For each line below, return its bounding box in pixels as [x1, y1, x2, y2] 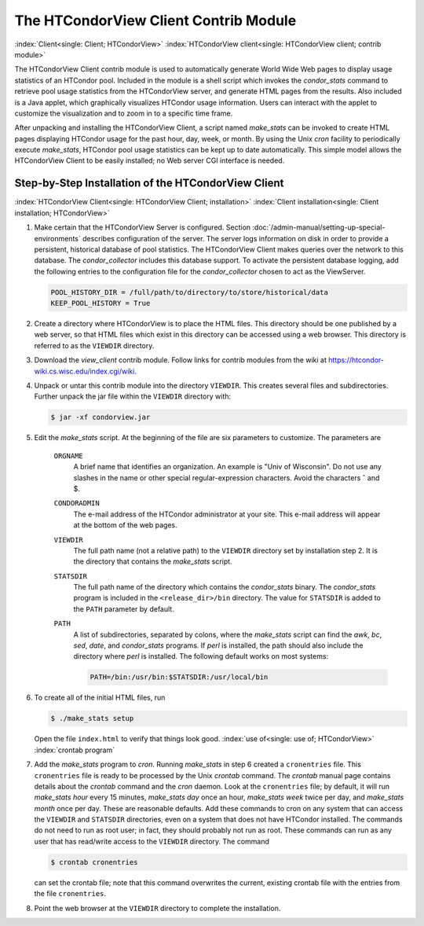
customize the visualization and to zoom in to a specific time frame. [14, 108, 233, 118]
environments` [34, 233, 82, 243]
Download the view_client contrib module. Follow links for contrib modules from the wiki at [34, 355, 327, 365]
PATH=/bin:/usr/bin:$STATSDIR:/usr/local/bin [90, 673, 269, 682]
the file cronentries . [34, 889, 106, 898]
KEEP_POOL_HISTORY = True [50, 299, 151, 308]
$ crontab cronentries [50, 858, 138, 866]
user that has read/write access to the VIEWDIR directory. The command [34, 836, 270, 846]
